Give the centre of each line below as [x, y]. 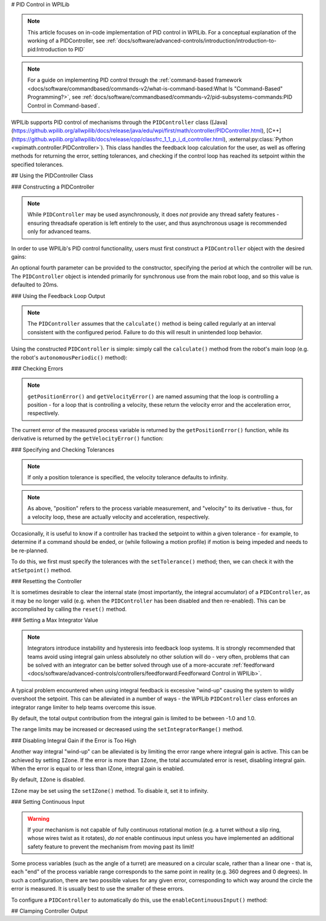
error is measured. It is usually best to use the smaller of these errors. [98, 889]
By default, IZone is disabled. [48, 780]
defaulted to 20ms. [35, 285]
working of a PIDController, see [66, 41]
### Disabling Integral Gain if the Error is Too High [74, 740]
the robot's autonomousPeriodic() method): [69, 357]
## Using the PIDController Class [52, 176]
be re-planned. [30, 551]
